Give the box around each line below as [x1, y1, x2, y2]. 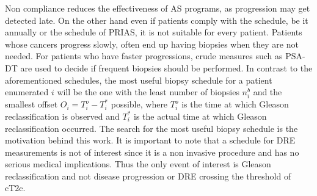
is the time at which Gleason [181, 98, 289, 111]
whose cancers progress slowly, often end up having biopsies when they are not [5, 37, 299, 50]
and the [253, 85, 282, 98]
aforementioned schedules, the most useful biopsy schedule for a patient [5, 73, 272, 86]
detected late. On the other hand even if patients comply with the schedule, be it [5, 13, 308, 26]
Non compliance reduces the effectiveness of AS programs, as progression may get [5, 2, 310, 14]
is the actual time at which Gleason [134, 109, 267, 122]
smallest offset [5, 98, 58, 111]
